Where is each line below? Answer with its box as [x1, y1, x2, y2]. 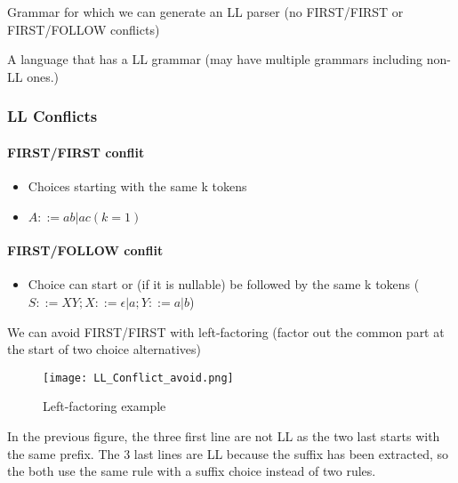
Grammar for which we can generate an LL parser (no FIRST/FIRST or [7, 3, 404, 20]
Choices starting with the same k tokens [28, 177, 247, 196]
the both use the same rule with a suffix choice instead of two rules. [7, 462, 376, 480]
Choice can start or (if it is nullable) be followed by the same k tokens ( [28, 275, 420, 294]
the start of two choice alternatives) [7, 340, 201, 358]
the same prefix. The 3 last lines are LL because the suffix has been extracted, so [7, 444, 449, 463]
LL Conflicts [7, 105, 98, 127]
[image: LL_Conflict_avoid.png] [43, 371, 234, 384]
